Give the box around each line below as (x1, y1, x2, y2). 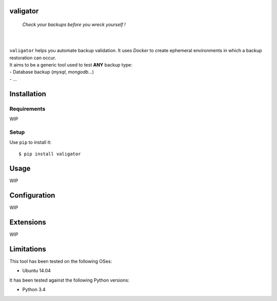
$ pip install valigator (18, 151, 81, 157)
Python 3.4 (22, 287, 46, 293)
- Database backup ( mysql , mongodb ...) (9, 69, 94, 75)
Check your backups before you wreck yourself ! (22, 21, 126, 28)
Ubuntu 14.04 (22, 268, 51, 274)
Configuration (9, 191, 55, 200)
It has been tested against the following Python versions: (9, 277, 130, 283)
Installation (9, 90, 46, 98)
